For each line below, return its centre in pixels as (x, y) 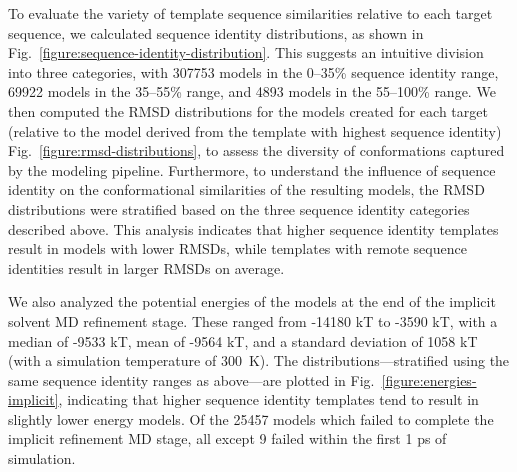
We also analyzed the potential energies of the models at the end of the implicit (252, 301)
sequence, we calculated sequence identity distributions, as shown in (216, 32)
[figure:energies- (429, 379)
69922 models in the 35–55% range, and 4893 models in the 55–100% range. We (252, 91)
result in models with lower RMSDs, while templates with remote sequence (237, 248)
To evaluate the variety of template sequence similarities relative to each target (250, 13)
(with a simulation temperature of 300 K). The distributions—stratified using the (259, 360)
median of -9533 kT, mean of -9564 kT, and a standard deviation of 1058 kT (243, 340)
